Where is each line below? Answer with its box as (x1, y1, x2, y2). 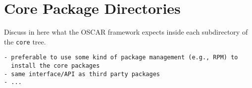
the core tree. (4, 36, 46, 46)
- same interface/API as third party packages (4, 70, 160, 78)
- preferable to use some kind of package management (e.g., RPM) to (4, 54, 238, 61)
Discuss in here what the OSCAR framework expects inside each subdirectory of (4, 27, 248, 37)
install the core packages (11, 62, 100, 70)
